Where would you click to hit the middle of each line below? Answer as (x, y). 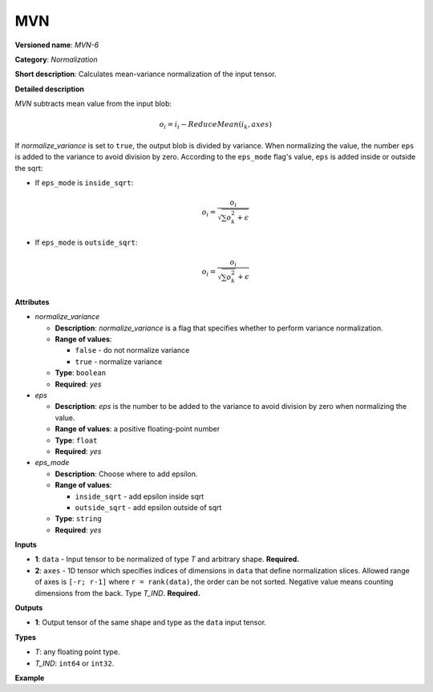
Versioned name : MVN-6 (57, 45)
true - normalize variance (119, 362)
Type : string (78, 519)
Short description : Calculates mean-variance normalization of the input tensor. (146, 74)
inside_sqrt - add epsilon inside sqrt (140, 496)
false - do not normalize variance (132, 350)
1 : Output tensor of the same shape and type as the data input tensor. (151, 622)
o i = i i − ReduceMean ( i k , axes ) (216, 126)
